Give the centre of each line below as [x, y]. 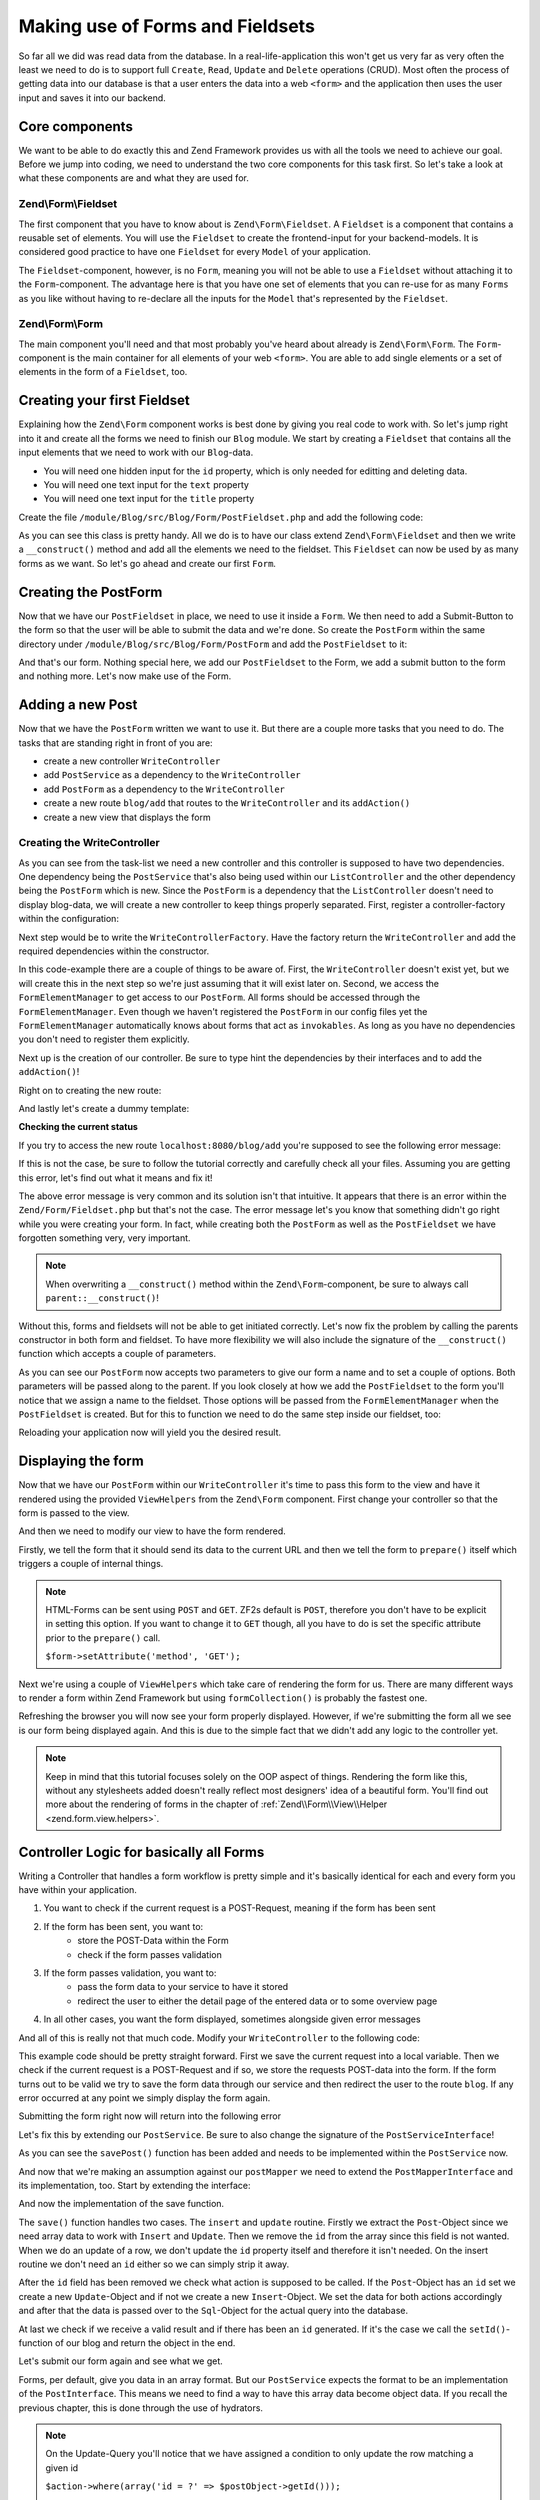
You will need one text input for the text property [146, 484]
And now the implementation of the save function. [121, 2204]
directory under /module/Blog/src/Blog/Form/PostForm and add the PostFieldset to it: [213, 644]
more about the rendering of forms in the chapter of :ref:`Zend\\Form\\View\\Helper [216, 1804]
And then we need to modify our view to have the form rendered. [152, 1531]
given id [62, 2467]
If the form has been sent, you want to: [123, 1926]
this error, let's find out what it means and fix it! [116, 1177]
